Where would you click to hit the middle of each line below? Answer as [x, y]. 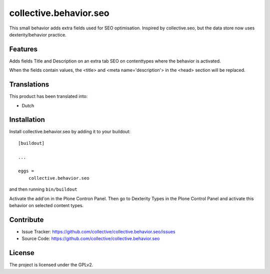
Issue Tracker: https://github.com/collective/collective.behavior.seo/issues [98, 232]
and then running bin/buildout [43, 189]
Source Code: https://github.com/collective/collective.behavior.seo [91, 239]
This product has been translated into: [48, 96]
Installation [27, 120]
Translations [29, 85]
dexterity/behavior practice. [38, 34]
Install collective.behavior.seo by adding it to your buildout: [70, 132]
